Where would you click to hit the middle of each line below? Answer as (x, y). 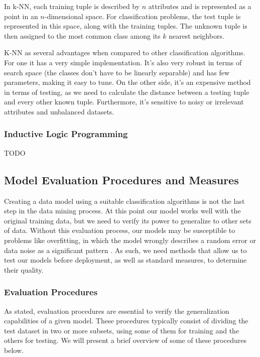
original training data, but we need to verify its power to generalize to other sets (128, 220)
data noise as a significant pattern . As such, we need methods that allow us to (125, 250)
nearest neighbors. (197, 35)
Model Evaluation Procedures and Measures (121, 180)
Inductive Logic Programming (66, 134)
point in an (21, 16)
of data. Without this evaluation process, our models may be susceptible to (120, 230)
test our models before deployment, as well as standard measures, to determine (125, 260)
